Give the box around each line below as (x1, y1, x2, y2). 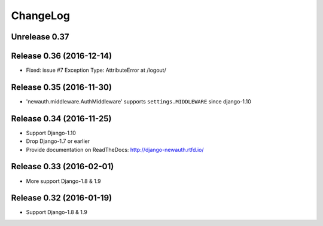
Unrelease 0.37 (11, 32, 69, 42)
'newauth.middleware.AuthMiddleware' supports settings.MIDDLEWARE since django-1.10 (26, 97, 251, 105)
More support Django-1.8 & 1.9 (26, 177, 101, 185)
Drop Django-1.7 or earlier (26, 138, 90, 145)
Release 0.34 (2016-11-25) (11, 114, 112, 124)
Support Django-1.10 (26, 129, 76, 136)
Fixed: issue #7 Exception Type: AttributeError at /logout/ (26, 66, 167, 74)
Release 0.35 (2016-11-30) (11, 82, 112, 92)
